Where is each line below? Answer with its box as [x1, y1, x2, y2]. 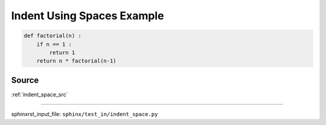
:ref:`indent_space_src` [11, 91, 69, 98]
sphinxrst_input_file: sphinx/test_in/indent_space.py [11, 111, 158, 118]
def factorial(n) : [24, 32, 81, 39]
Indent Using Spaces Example [11, 9, 164, 22]
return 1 [49, 49, 75, 56]
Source [11, 75, 39, 85]
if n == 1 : [36, 41, 72, 47]
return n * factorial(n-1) [36, 58, 117, 64]
